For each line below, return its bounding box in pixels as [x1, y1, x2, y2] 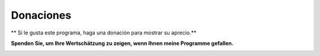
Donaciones [11, 9, 72, 22]
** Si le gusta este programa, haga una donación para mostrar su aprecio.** [11, 29, 197, 36]
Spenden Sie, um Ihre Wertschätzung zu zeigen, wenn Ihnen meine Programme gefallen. [11, 40, 234, 47]
